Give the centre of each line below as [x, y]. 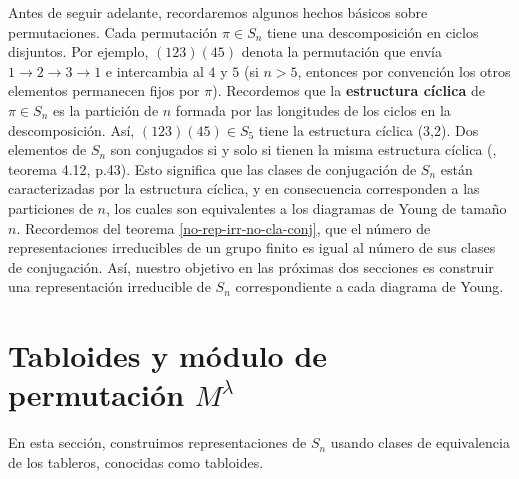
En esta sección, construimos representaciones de [157, 442]
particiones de [50, 207]
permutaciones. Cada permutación [113, 31]
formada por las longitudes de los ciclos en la [313, 109]
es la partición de [106, 109]
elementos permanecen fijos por [104, 90]
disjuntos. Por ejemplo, [78, 51]
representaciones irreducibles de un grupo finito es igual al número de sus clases [252, 247]
